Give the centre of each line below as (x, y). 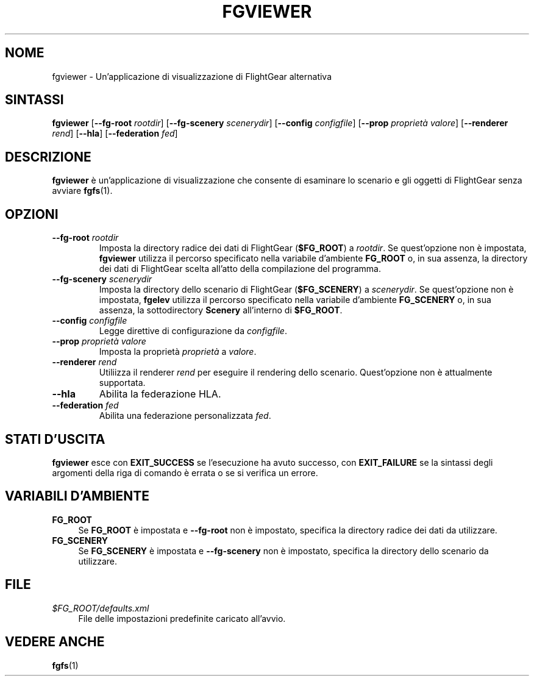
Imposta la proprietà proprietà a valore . (178, 352)
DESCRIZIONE (48, 157)
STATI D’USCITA (55, 439)
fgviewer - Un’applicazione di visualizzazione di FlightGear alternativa (192, 76)
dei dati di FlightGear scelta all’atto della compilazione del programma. (240, 269)
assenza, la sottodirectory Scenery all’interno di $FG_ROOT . (221, 310)
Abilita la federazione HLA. (160, 394)
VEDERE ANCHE (55, 642)
